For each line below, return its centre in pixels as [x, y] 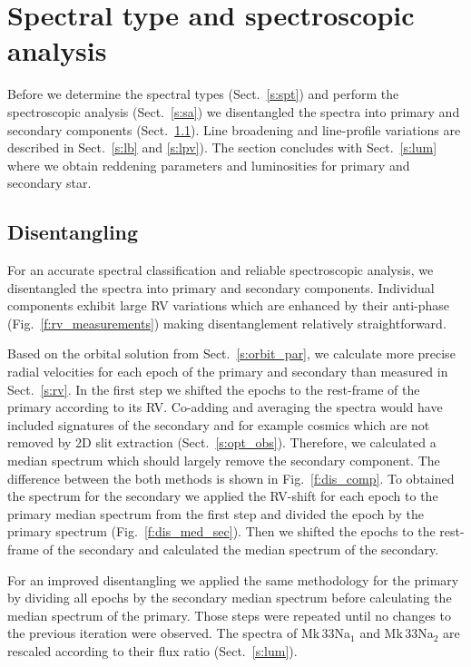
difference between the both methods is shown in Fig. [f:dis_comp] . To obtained [231, 478]
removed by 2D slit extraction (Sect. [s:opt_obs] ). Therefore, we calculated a [222, 442]
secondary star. [49, 183]
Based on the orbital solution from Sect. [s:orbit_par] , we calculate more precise [231, 353]
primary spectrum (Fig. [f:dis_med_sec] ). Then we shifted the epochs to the [221, 531]
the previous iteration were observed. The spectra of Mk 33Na [179, 633]
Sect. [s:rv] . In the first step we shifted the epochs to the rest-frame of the [214, 389]
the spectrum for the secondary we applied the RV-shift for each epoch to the [223, 496]
